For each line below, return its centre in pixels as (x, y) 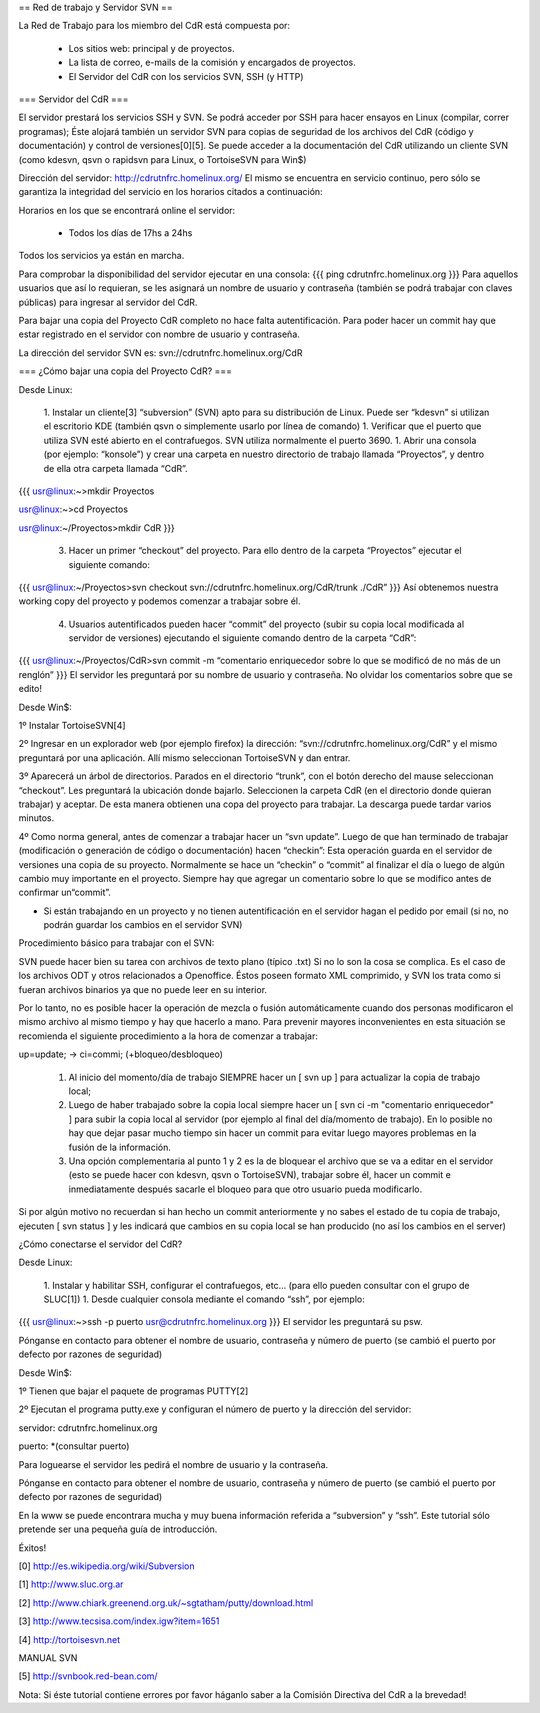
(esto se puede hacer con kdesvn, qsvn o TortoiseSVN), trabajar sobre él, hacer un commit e (260, 1175)
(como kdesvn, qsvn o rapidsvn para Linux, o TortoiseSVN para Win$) (162, 159)
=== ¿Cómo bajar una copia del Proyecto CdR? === (125, 371)
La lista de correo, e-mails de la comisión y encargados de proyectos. (212, 62)
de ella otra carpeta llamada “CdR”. (116, 468)
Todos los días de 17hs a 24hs (130, 233)
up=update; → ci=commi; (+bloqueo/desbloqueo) (121, 1054)
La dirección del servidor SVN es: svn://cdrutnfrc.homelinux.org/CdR (160, 352)
